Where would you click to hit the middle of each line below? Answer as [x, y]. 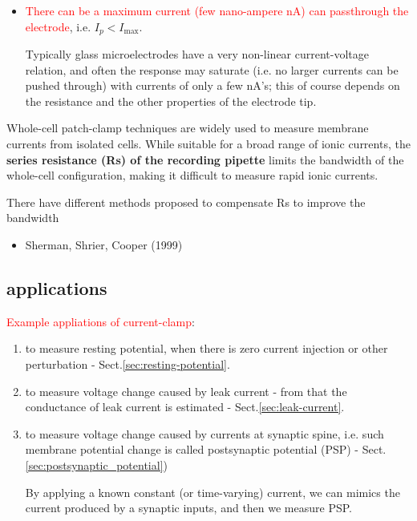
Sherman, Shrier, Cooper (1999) [104, 244]
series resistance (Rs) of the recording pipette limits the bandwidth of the [205, 159]
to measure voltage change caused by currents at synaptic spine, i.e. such [204, 433]
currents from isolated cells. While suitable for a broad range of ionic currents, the [208, 144]
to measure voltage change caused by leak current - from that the [186, 391]
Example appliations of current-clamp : [101, 321]
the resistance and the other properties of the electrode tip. [171, 101]
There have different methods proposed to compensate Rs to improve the [186, 202]
